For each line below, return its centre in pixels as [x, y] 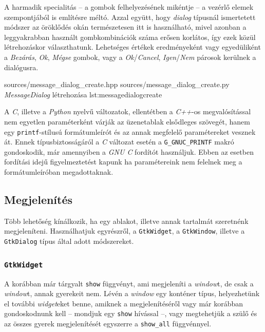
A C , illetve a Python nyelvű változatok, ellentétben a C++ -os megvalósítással [128, 111]
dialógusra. [21, 67]
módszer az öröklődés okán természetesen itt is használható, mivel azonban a [125, 27]
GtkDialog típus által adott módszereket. [69, 241]
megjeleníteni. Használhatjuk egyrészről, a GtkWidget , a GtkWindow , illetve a [125, 231]
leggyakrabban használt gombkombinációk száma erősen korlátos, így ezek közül [130, 37]
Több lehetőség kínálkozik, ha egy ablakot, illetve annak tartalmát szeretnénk [126, 221]
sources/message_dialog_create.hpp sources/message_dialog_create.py [117, 84]
